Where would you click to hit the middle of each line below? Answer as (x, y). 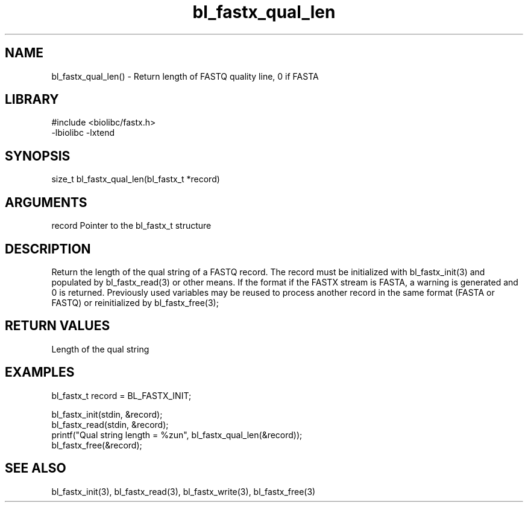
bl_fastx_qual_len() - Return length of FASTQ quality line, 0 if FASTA (185, 76)
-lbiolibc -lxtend (83, 133)
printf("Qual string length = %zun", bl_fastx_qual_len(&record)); (177, 435)
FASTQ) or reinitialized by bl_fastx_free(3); (135, 302)
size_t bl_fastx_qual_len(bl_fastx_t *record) (136, 179)
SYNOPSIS (38, 156)
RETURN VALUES (58, 326)
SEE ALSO (36, 468)
